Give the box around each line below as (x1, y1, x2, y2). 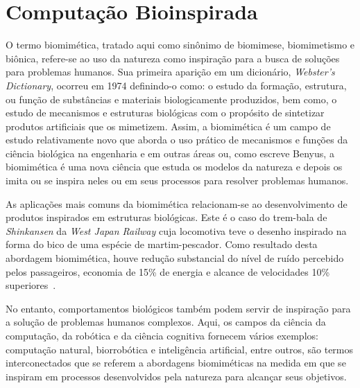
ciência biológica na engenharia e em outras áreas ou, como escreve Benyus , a (6, 145, 334, 160)
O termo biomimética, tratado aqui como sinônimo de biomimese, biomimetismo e (6, 37, 355, 52)
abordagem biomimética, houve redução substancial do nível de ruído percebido (6, 251, 344, 265)
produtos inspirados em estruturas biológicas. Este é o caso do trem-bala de (6, 210, 327, 224)
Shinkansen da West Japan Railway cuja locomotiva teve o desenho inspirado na (6, 223, 347, 238)
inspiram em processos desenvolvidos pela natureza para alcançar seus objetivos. (6, 369, 347, 383)
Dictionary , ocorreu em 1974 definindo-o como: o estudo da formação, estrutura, (6, 78, 347, 92)
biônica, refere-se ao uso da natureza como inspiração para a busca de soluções (6, 51, 340, 65)
